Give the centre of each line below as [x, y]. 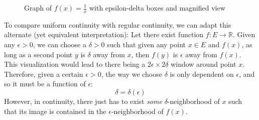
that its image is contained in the [55, 111]
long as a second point [38, 54]
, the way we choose [132, 74]
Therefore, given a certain [44, 74]
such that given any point [147, 44]
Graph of [38, 8]
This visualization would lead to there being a [75, 64]
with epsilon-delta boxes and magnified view [157, 8]
